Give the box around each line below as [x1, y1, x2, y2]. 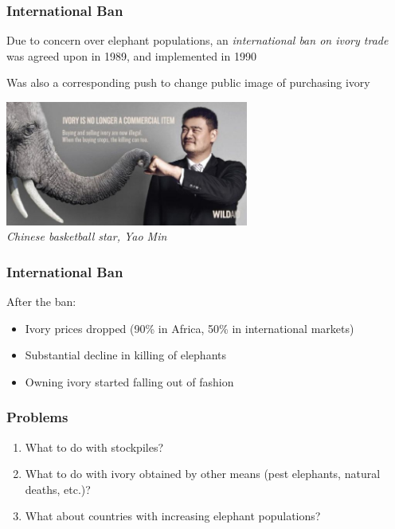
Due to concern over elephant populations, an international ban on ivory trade [6, 32, 389, 49]
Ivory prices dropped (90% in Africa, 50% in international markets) [25, 319, 354, 336]
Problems [6, 407, 68, 427]
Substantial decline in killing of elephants [25, 347, 226, 363]
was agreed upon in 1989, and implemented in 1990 [6, 47, 256, 64]
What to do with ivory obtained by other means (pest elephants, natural [25, 465, 381, 482]
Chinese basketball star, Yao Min [6, 228, 167, 245]
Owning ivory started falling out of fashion [25, 373, 234, 390]
